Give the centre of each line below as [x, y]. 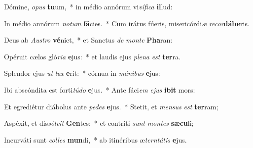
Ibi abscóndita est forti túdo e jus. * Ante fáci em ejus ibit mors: [100, 89]
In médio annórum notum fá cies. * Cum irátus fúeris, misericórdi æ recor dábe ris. [127, 23]
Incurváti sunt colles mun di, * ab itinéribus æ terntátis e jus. [95, 139]
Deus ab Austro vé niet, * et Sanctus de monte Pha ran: [88, 40]
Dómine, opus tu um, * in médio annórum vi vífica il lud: [88, 6]
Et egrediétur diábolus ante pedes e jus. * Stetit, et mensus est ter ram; [111, 106]
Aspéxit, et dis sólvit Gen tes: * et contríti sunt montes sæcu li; [99, 123]
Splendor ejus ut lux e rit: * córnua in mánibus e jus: [82, 73]
